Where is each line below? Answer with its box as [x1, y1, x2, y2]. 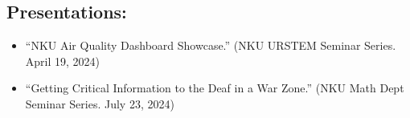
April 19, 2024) [25, 52, 100, 69]
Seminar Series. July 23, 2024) [25, 95, 174, 112]
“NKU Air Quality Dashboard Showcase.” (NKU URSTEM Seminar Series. [25, 37, 396, 54]
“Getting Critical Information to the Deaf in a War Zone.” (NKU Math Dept [25, 79, 404, 96]
